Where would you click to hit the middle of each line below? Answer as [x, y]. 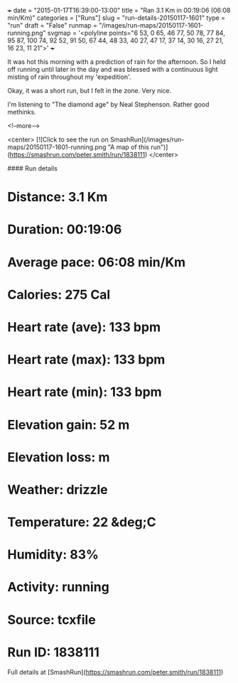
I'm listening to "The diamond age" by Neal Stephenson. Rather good [108, 104]
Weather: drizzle [58, 489]
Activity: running [59, 587]
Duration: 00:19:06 [65, 230]
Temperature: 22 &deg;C [82, 522]
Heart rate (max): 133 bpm [86, 360]
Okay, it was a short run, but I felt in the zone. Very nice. [90, 91]
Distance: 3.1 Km [58, 197]
